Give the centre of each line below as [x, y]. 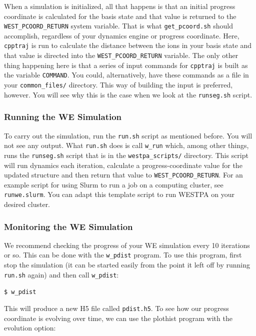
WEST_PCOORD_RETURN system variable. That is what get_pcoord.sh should [118, 26]
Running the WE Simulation [63, 117]
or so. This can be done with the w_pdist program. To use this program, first [123, 255]
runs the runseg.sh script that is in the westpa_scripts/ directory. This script [126, 155]
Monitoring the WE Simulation [68, 226]
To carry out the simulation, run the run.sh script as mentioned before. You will [128, 135]
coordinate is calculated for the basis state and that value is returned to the [120, 16]
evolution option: [30, 328]
